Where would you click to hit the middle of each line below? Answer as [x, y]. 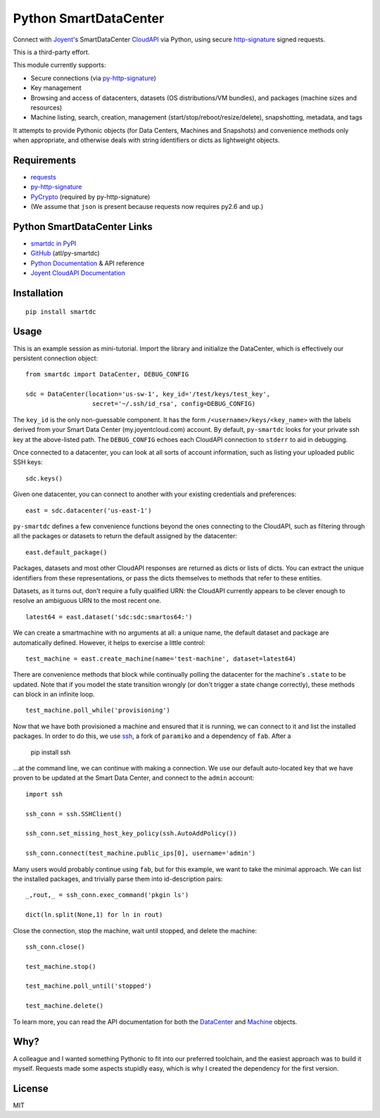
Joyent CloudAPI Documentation [78, 273]
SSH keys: [28, 462]
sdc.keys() [44, 478]
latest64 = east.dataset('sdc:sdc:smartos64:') [109, 617]
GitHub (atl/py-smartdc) [65, 253]
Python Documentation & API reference [88, 263]
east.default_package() [66, 552]
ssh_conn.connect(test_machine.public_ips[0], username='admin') [141, 853]
